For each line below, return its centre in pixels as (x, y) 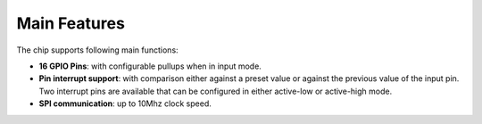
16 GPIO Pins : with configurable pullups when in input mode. (150, 66)
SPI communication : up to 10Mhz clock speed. (125, 103)
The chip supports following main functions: (97, 50)
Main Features (71, 23)
